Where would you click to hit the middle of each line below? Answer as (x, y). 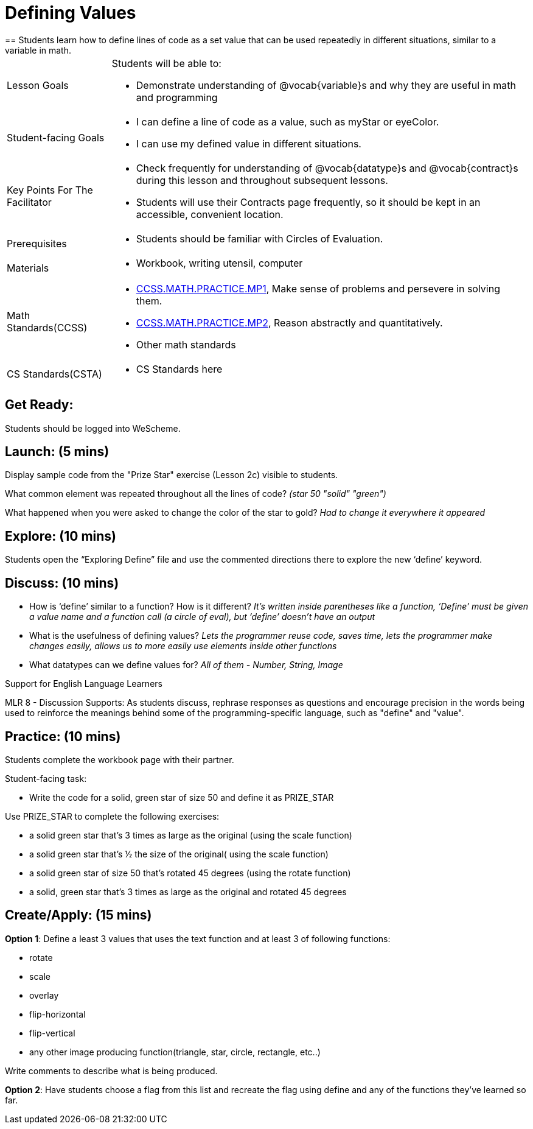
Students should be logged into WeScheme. (93, 428)
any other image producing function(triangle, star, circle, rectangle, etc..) (175, 1052)
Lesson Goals (38, 85)
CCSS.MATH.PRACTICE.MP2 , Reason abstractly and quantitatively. (289, 322)
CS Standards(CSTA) (54, 374)
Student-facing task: (46, 778)
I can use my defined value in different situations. (249, 143)
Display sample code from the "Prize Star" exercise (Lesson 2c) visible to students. (172, 475)
